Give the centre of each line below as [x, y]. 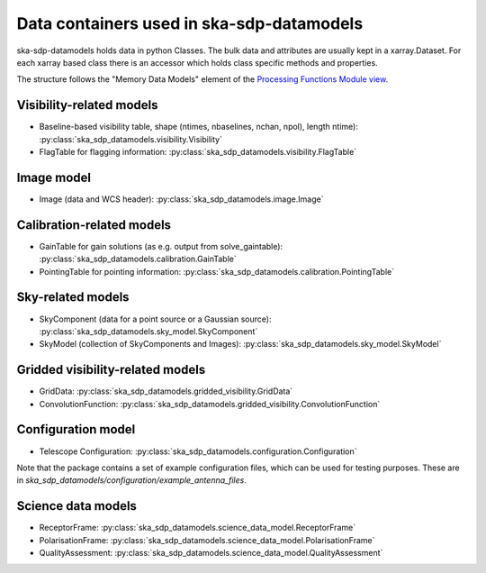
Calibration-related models [94, 225]
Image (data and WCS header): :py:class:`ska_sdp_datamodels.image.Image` [181, 199]
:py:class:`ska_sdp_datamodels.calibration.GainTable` [138, 259]
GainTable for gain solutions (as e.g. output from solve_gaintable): [161, 246]
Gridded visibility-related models [111, 370]
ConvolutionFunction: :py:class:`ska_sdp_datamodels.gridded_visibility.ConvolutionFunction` [210, 404]
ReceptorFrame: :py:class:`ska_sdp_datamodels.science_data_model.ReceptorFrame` [197, 528]
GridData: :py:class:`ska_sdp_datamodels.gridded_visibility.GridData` [166, 391]
